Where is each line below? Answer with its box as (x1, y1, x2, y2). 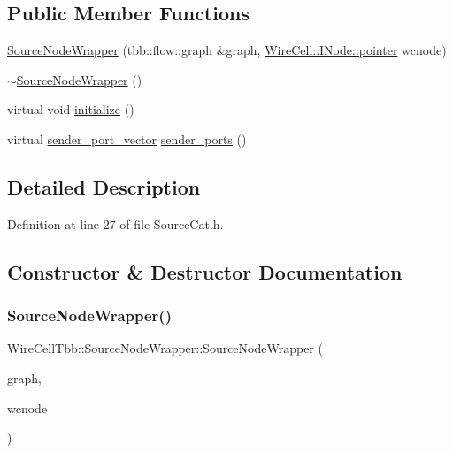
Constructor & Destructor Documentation (7, 257, 403, 285)
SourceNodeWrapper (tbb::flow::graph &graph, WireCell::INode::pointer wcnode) (7, 41, 447, 59)
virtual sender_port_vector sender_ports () (7, 129, 247, 148)
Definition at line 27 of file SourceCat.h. (7, 214, 224, 233)
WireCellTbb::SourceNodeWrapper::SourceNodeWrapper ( (7, 339, 323, 357)
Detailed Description (7, 173, 201, 200)
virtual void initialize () (7, 100, 134, 119)
